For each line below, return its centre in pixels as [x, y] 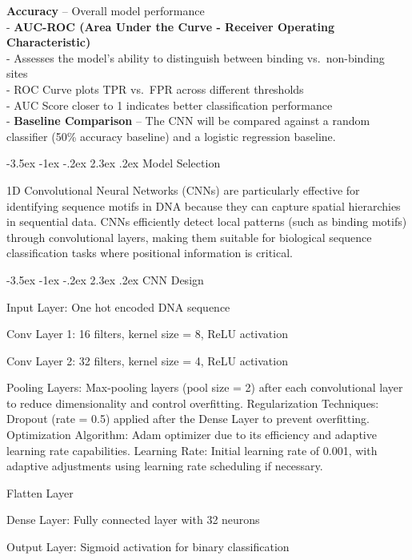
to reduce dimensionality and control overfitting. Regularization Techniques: [193, 403]
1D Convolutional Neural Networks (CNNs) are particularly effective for [183, 189]
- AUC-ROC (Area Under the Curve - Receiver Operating [171, 26]
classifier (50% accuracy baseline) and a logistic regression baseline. [171, 136]
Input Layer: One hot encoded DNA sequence [118, 306]
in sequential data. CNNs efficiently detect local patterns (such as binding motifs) [207, 222]
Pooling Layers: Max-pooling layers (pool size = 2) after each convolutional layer [205, 387]
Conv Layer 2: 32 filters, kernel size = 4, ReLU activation [147, 360]
